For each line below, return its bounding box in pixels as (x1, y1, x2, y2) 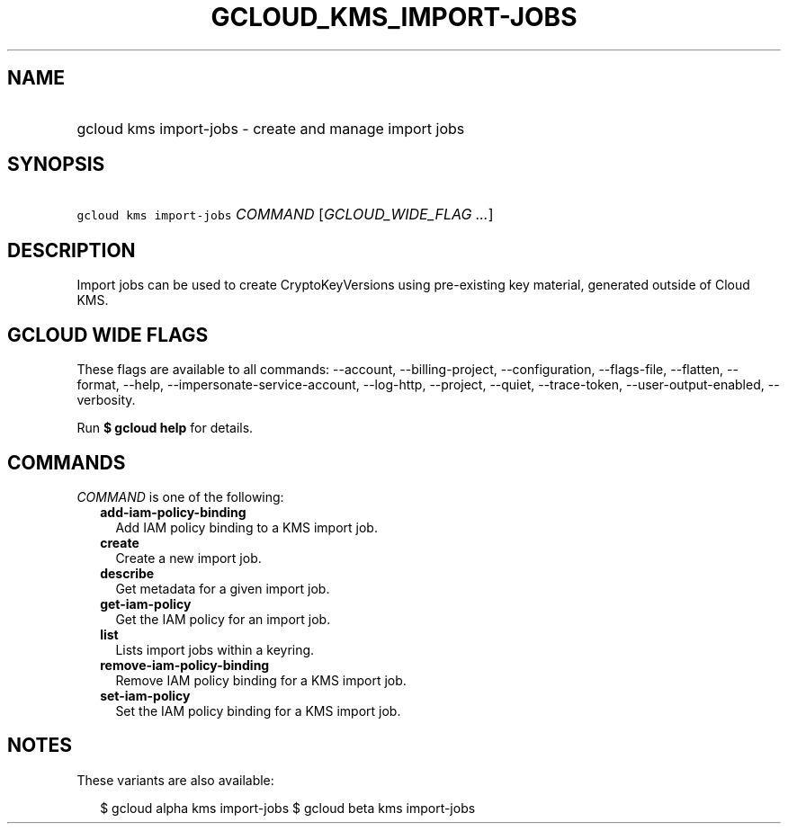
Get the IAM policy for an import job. (115, 611, 331, 627)
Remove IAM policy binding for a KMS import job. (115, 672, 407, 688)
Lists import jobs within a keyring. (115, 641, 315, 657)
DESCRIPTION (7, 238, 136, 262)
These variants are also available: (76, 772, 274, 788)
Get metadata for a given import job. (115, 580, 330, 596)
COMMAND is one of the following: (76, 488, 284, 505)
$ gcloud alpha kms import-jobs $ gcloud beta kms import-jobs (100, 800, 476, 816)
